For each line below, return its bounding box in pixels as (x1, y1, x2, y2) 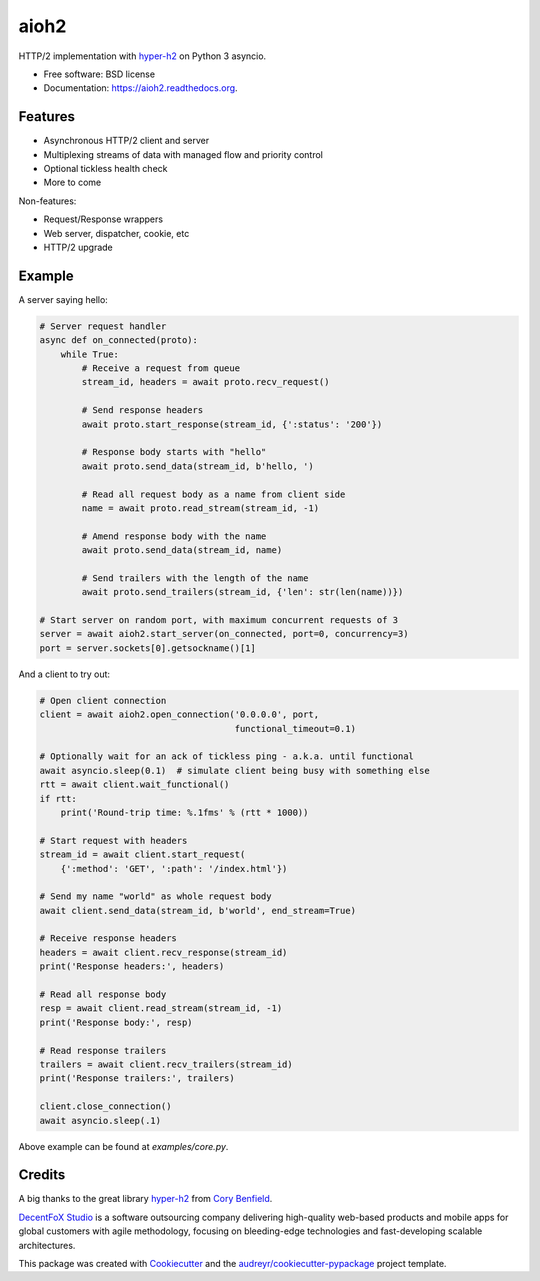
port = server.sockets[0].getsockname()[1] (39, 642, 257, 654)
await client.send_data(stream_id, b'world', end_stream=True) (39, 905, 357, 916)
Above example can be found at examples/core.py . (18, 1140, 229, 1152)
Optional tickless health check (43, 163, 168, 175)
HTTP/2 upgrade (43, 241, 114, 253)
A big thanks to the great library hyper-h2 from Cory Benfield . (18, 1193, 273, 1205)
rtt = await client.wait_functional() (39, 779, 230, 790)
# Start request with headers (39, 835, 188, 846)
